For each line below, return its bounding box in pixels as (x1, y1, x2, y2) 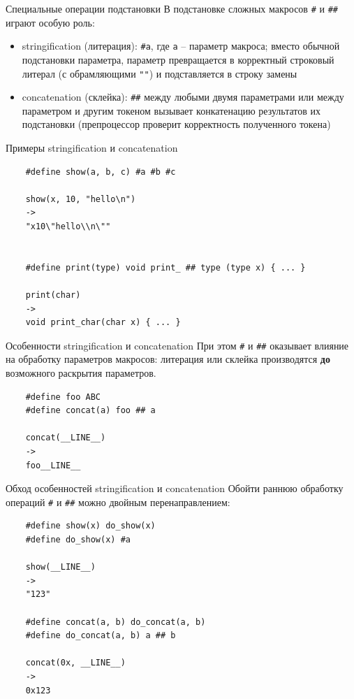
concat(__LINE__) (25, 433, 106, 443)
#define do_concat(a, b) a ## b (25, 630, 176, 641)
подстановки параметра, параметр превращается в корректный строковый (22, 52, 334, 66)
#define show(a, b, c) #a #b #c (25, 166, 176, 177)
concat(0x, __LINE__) (25, 658, 126, 668)
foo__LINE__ (25, 460, 81, 470)
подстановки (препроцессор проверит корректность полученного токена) (22, 117, 331, 131)
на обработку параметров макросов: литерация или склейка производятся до (6, 352, 330, 366)
